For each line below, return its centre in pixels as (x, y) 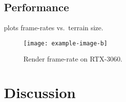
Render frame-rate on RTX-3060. (73, 59)
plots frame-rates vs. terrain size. (54, 28)
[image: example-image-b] (65, 43)
